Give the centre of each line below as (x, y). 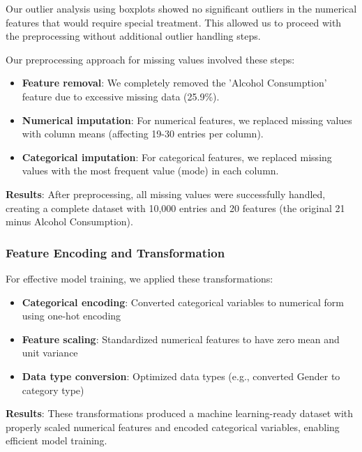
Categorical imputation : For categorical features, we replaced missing (177, 157)
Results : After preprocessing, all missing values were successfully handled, (166, 194)
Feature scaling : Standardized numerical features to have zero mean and (181, 339)
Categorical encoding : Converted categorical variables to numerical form (183, 302)
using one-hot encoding (71, 316)
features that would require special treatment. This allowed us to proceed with (174, 22)
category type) (53, 390)
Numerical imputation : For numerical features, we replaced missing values (187, 120)
